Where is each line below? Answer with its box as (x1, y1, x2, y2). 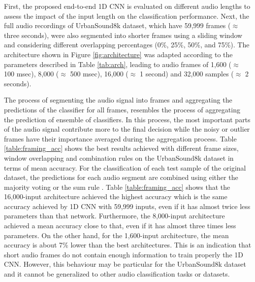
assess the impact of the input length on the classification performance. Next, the (4, 10, 249, 21)
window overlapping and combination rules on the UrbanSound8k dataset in (4, 152, 234, 163)
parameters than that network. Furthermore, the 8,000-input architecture (4, 211, 225, 221)
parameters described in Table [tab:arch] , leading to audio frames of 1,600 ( (4, 59, 232, 69)
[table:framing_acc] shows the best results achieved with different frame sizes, (4, 143, 239, 153)
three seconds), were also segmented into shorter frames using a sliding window (4, 30, 243, 40)
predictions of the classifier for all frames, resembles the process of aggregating (4, 104, 240, 114)
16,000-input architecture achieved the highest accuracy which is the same (4, 191, 227, 202)
